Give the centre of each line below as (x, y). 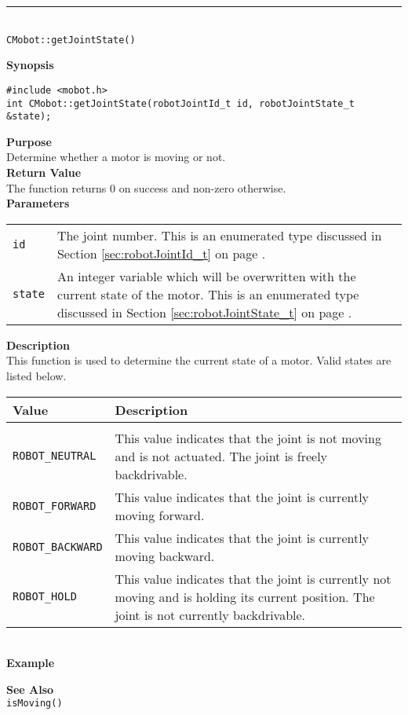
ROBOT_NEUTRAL (55, 456)
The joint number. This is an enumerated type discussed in (219, 235)
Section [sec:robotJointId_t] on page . (161, 253)
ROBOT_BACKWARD (58, 546)
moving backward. (165, 555)
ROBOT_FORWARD (55, 506)
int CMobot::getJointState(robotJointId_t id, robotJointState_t (180, 103)
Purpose (29, 141)
